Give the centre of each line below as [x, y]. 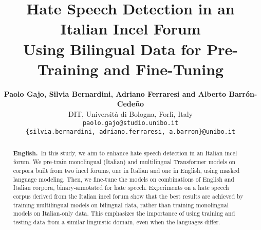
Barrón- [243, 93]
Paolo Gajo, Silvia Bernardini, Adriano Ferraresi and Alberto [115, 93]
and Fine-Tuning [164, 69]
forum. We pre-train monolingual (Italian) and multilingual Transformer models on [124, 162]
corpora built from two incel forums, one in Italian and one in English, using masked [126, 170]
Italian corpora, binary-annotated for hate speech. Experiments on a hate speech [121, 188]
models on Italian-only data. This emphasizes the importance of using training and [124, 213]
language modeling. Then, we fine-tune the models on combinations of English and [124, 179]
